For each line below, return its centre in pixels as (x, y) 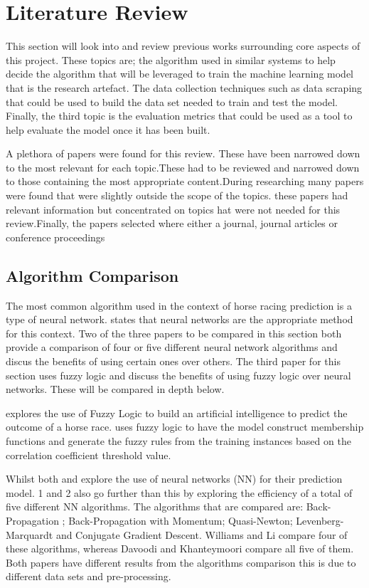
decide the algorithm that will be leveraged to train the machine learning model (180, 74)
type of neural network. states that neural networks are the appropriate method (180, 319)
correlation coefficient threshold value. (89, 455)
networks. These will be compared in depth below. (115, 389)
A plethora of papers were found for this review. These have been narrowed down (183, 153)
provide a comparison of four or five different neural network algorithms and (172, 347)
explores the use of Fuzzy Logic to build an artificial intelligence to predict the (177, 413)
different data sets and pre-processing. (89, 576)
